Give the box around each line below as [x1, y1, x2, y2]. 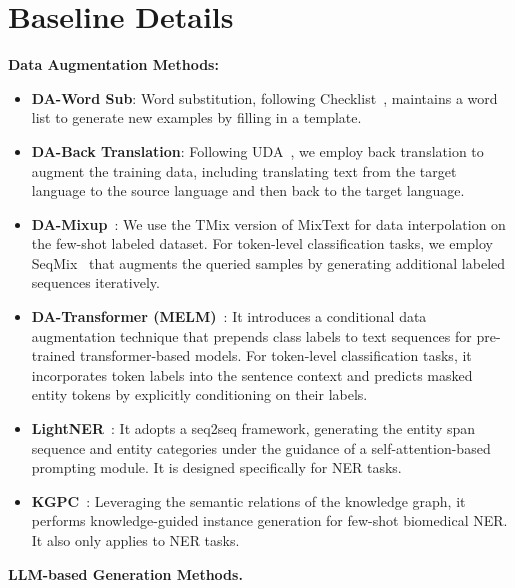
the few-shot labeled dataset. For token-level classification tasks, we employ [31, 233, 493, 254]
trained [31, 345, 76, 366]
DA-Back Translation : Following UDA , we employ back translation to [31, 140, 484, 161]
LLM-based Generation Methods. [8, 563, 243, 584]
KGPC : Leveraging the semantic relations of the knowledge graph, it [31, 490, 466, 511]
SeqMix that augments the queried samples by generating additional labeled [31, 252, 506, 273]
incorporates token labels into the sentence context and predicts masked [31, 364, 473, 385]
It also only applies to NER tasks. [31, 530, 240, 550]
